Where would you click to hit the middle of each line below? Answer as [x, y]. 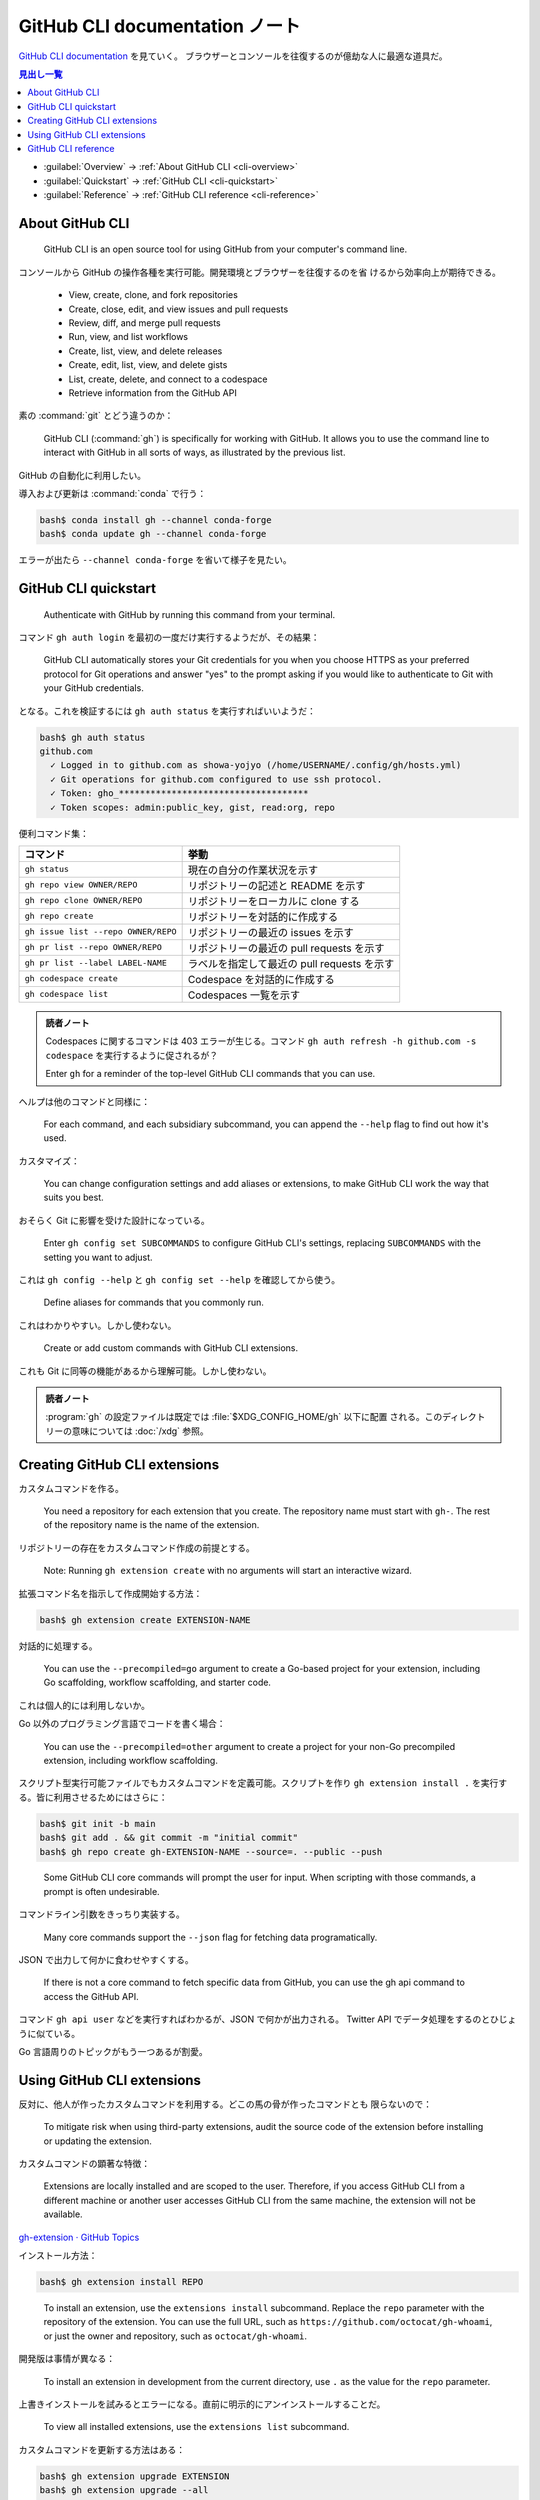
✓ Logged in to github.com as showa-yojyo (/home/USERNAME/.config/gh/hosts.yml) [256, 765]
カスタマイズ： [49, 1161]
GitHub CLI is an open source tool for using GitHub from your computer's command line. [225, 249]
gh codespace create [71, 978]
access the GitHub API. [91, 1996]
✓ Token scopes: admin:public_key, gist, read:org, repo [192, 807]
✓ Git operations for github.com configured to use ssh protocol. [216, 779]
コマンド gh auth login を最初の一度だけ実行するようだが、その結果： [169, 637]
